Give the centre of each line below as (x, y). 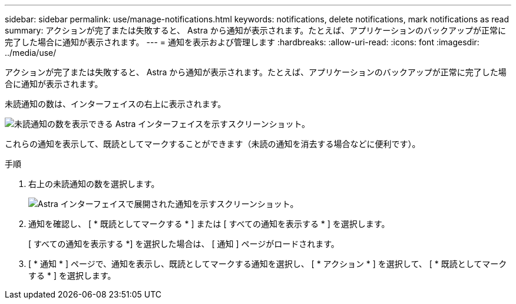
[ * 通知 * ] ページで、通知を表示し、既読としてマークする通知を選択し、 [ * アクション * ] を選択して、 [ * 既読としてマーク (268, 264)
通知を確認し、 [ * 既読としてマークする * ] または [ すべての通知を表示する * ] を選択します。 (209, 224)
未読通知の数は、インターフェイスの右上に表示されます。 (115, 104)
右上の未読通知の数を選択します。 (94, 184)
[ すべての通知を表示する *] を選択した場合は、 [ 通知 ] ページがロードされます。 (184, 244)
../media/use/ (31, 53)
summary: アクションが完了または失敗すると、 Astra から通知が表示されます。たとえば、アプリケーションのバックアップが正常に (256, 30)
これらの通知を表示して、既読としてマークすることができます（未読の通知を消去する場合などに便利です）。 (213, 144)
